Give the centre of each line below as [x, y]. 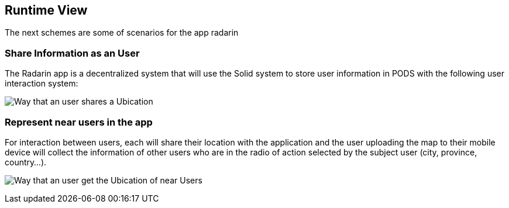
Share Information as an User [72, 53]
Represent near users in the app [79, 122]
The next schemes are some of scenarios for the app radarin [122, 33]
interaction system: [42, 84]
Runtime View [46, 10]
